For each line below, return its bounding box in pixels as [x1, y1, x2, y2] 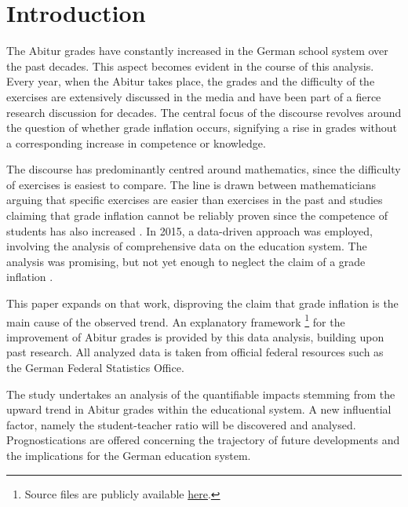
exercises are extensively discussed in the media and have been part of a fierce [6, 88, 381, 104]
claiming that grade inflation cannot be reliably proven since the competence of [6, 207, 388, 224]
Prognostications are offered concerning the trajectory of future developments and [6, 432, 400, 448]
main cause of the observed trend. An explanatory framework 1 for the [6, 311, 345, 330]
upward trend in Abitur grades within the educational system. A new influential [6, 401, 392, 418]
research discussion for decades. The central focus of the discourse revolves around [6, 104, 402, 120]
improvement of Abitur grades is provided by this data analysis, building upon [6, 328, 384, 345]
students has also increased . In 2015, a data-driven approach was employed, [6, 222, 373, 239]
